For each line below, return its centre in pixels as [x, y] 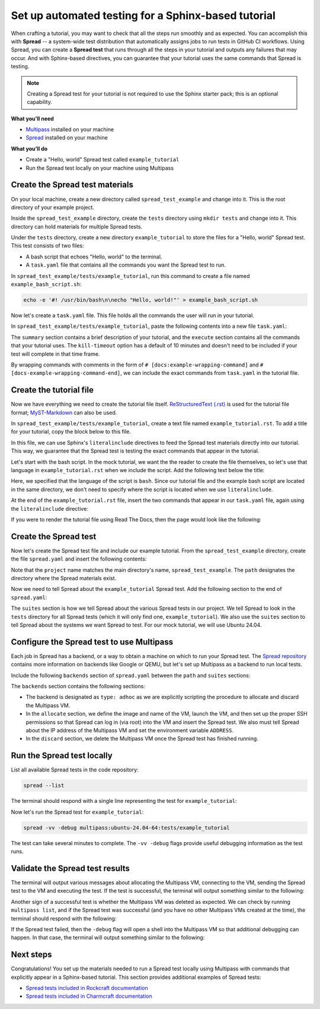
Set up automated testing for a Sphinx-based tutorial [143, 15]
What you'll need [33, 118]
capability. [40, 102]
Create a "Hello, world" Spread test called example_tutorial [103, 160]
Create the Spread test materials [72, 185]
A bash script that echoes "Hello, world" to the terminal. [94, 257]
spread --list [44, 786]
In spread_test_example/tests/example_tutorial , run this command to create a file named [130, 276]
